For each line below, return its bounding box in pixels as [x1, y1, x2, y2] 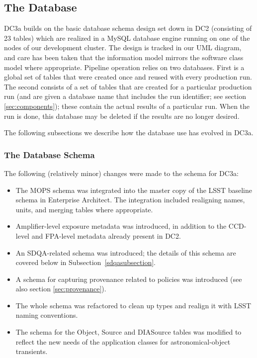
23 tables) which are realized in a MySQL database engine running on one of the [4, 32, 250, 43]
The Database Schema [4, 148, 95, 161]
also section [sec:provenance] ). [15, 283, 106, 294]
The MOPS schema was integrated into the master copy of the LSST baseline [15, 184, 252, 195]
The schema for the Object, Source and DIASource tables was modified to [15, 327, 242, 337]
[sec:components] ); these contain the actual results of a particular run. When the [4, 100, 250, 111]
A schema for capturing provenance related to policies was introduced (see [15, 273, 242, 284]
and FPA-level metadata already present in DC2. [31, 230, 181, 241]
